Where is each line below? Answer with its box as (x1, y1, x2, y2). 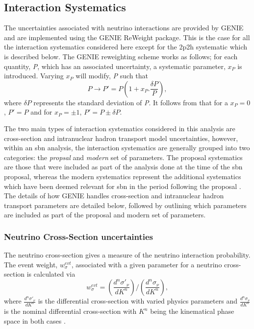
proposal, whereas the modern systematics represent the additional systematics (4, 171, 241, 181)
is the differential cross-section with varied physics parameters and (38, 296, 237, 306)
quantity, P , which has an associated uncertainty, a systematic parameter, (4, 61, 226, 71)
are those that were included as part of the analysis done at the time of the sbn (4, 162, 243, 172)
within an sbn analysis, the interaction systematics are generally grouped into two (4, 142, 250, 153)
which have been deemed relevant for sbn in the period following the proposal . (4, 181, 241, 191)
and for (30, 107, 52, 117)
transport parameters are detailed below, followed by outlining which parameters (4, 200, 247, 210)
